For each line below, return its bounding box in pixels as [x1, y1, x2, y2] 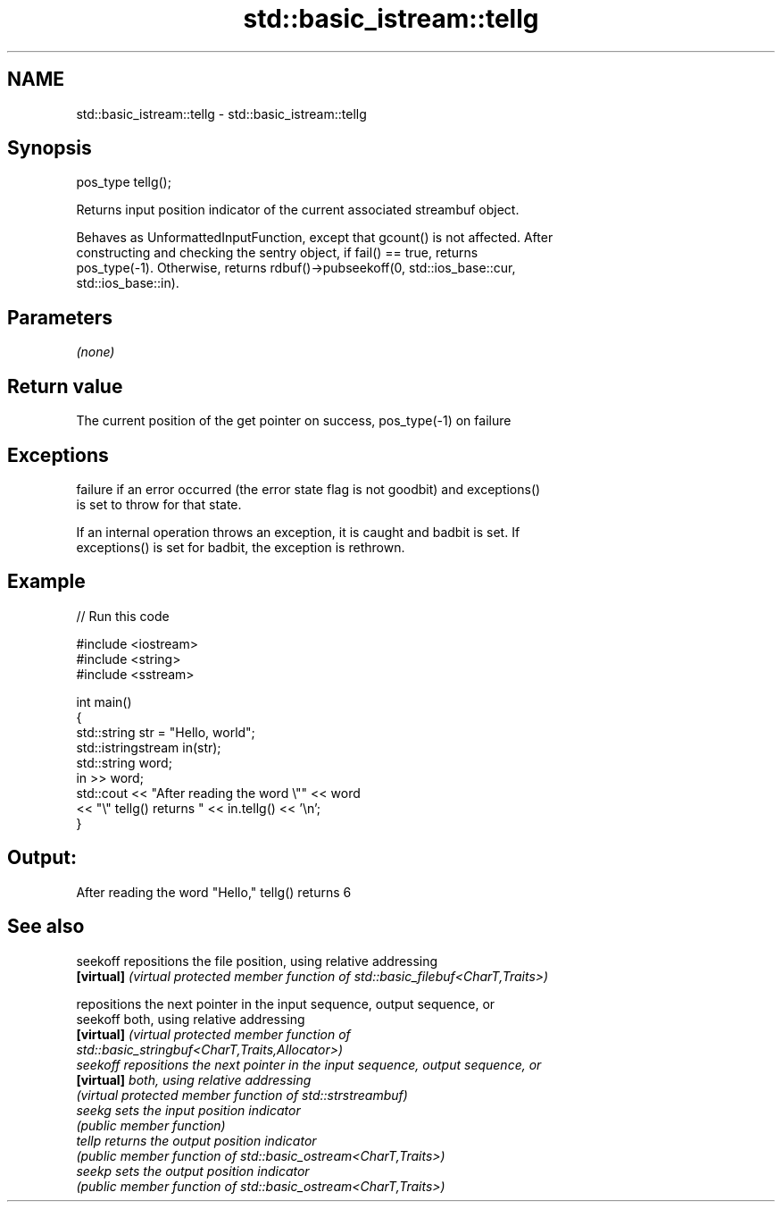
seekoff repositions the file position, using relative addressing [76, 953, 438, 969]
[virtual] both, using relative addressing [76, 1071, 312, 1087]
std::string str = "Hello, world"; [76, 724, 255, 740]
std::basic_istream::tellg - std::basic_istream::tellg [76, 105, 367, 122]
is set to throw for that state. [76, 496, 242, 512]
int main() [76, 693, 132, 709]
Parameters [7, 306, 112, 329]
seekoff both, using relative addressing [76, 1011, 305, 1027]
